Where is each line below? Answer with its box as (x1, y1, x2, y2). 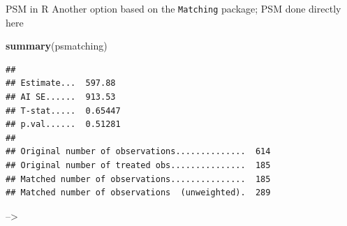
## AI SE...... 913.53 (6, 92, 116, 103)
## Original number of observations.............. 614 (6, 146, 271, 157)
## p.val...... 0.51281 (6, 119, 121, 130)
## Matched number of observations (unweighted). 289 (6, 188, 271, 198)
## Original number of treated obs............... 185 (6, 160, 271, 170)
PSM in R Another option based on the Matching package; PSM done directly (6, 1, 341, 15)
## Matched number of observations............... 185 (6, 174, 271, 184)
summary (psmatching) (6, 38, 108, 53)
